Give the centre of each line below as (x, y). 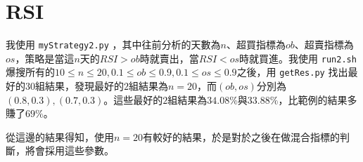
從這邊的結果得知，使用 (60, 136)
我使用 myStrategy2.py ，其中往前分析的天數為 (113, 45)
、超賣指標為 (324, 45)
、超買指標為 (256, 45)
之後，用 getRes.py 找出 (292, 72)
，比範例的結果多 (318, 99)
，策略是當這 (45, 58)
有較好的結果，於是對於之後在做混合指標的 (242, 136)
